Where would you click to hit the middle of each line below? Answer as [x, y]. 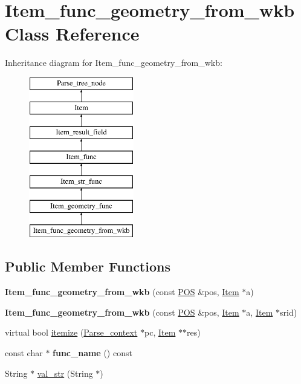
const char [24, 353]
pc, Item [160, 332]
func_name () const [92, 353]
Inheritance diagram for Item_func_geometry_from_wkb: [114, 63]
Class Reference [72, 34]
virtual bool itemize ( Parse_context [71, 332]
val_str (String [65, 373]
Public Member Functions [88, 266]
